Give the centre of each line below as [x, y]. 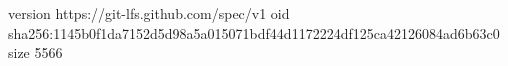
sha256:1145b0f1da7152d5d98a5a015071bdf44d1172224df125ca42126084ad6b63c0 [254, 32]
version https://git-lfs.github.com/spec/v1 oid [149, 13]
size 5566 [35, 52]
